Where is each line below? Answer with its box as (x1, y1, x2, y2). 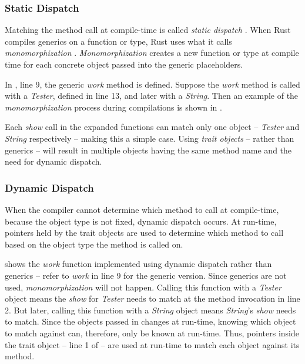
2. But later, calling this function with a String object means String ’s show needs (5, 303, 296, 316)
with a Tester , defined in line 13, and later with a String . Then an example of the (5, 89, 299, 102)
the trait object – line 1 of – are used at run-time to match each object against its (5, 338, 300, 350)
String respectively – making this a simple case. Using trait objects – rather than (5, 132, 294, 144)
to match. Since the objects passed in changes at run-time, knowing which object (5, 315, 296, 328)
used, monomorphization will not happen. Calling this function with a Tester (5, 280, 281, 293)
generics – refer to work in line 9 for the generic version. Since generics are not (5, 269, 287, 281)
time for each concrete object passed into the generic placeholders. (5, 58, 243, 70)
